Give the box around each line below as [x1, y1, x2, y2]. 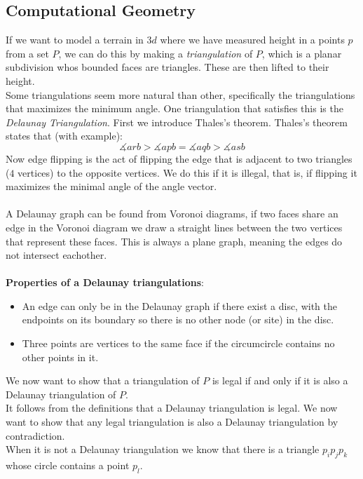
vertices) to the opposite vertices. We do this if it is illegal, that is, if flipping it [18, 165, 357, 180]
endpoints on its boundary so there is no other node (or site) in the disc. [22, 312, 334, 327]
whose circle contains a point [6, 458, 130, 473]
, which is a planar [261, 46, 342, 60]
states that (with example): [6, 128, 123, 143]
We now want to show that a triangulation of [6, 373, 200, 388]
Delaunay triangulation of [6, 386, 116, 401]
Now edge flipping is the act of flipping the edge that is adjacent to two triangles [6, 151, 352, 166]
